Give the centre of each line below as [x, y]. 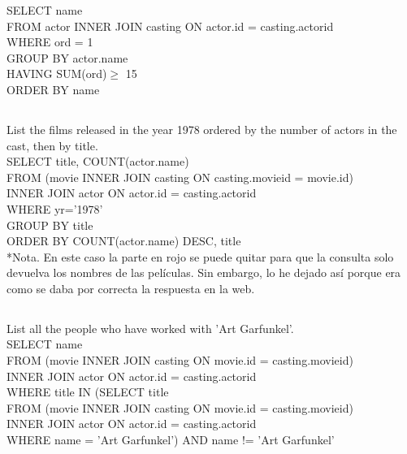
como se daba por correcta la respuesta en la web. [131, 288]
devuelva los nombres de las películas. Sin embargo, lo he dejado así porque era [204, 272]
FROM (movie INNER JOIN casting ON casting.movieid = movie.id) [180, 177]
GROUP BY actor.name [67, 57]
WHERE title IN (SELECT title [88, 392]
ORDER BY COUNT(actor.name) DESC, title [124, 241]
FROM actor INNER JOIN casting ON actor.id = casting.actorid [170, 26]
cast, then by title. [52, 145]
